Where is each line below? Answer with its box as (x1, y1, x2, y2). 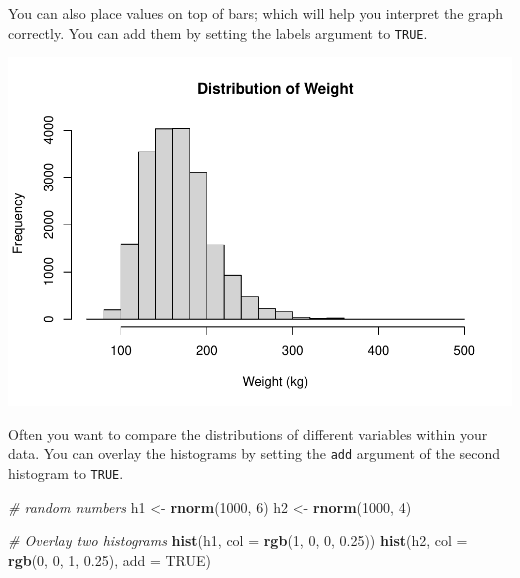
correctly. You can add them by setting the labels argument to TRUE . (8, 22, 428, 43)
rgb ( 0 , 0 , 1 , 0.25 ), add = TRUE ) (8, 549, 211, 570)
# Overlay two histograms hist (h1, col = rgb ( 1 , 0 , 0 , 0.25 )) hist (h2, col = (8, 530, 468, 551)
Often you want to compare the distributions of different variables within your (8, 423, 488, 444)
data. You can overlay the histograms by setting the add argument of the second (8, 443, 501, 464)
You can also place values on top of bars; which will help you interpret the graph (8, 3, 504, 23)
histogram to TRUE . (8, 463, 124, 484)
